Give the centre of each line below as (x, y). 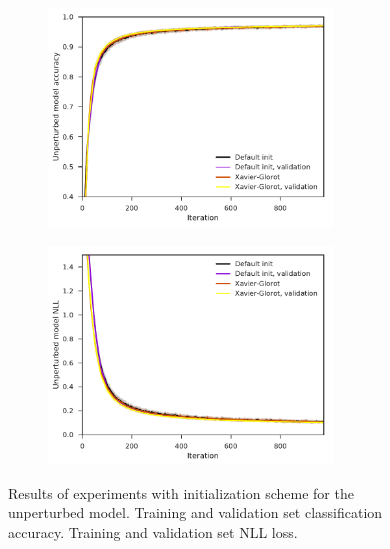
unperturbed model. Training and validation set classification (195, 512)
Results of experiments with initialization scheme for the (181, 492)
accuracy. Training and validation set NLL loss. (153, 531)
